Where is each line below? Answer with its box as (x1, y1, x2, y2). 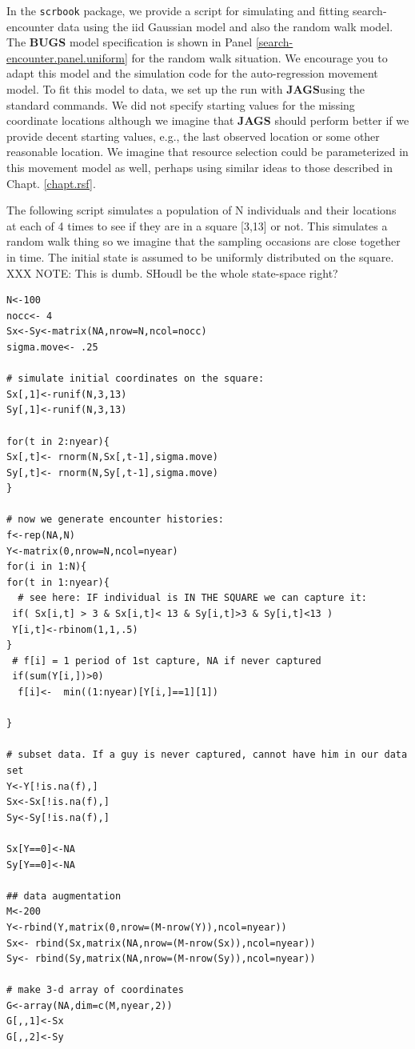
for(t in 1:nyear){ (6, 576, 110, 588)
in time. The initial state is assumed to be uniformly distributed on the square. (6, 248, 394, 265)
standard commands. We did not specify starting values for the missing (6, 96, 355, 113)
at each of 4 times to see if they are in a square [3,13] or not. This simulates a (6, 217, 388, 234)
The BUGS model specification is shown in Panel (6, 34, 253, 50)
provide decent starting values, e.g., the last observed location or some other (6, 127, 380, 144)
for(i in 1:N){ (6, 561, 87, 573)
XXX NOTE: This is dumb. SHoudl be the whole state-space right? (6, 264, 338, 281)
